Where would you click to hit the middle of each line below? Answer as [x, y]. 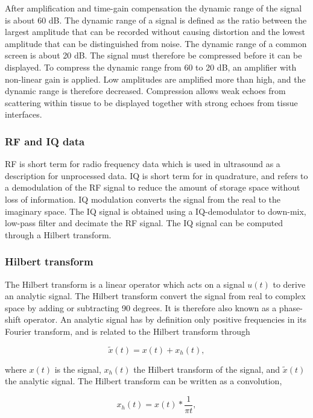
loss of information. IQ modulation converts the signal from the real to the [143, 199]
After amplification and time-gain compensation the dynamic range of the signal [153, 8]
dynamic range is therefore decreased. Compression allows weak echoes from [145, 91]
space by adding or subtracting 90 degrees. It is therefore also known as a [141, 307]
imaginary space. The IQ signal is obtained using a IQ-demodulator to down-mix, [156, 211]
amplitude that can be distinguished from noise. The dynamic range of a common [156, 43]
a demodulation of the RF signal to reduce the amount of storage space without [153, 187]
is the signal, [78, 369]
